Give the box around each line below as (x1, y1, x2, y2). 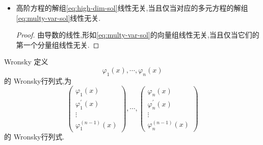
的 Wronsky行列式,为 (4, 75, 72, 86)
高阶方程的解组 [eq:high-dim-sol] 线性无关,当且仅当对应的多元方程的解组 (16, 3, 248, 13)
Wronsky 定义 (4, 56, 48, 67)
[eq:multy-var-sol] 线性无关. (16, 12, 101, 23)
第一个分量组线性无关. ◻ (16, 39, 99, 50)
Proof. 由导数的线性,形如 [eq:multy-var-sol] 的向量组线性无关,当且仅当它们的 (16, 29, 259, 40)
